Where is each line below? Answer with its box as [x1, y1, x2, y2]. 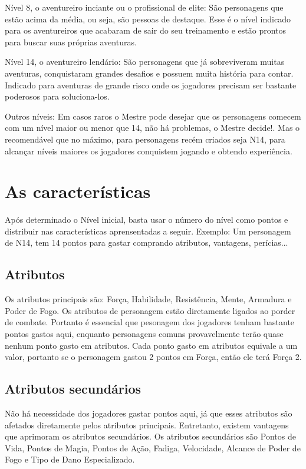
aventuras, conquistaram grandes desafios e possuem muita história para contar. [5, 67, 294, 79]
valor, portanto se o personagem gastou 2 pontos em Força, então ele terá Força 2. [5, 351, 302, 363]
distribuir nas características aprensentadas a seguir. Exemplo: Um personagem [5, 224, 291, 237]
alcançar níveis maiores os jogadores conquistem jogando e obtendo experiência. [5, 144, 292, 157]
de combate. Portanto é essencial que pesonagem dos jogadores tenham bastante [5, 316, 295, 328]
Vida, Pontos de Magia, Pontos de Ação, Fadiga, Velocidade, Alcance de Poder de [5, 441, 301, 454]
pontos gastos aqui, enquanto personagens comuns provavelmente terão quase [5, 328, 284, 340]
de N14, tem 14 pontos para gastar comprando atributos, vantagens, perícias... [5, 236, 288, 249]
